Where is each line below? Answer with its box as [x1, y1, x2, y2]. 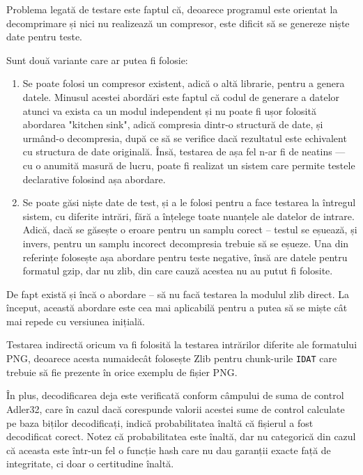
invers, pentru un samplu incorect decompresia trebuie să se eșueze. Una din [22, 235, 349, 250]
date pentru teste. [6, 29, 83, 44]
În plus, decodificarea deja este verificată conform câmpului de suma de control [6, 388, 344, 403]
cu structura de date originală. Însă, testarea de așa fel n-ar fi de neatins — [22, 144, 346, 159]
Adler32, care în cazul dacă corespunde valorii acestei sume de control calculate [6, 401, 345, 416]
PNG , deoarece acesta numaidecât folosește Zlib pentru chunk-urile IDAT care [6, 351, 337, 366]
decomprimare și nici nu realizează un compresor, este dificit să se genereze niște [6, 15, 350, 30]
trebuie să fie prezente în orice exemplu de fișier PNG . [6, 364, 238, 379]
